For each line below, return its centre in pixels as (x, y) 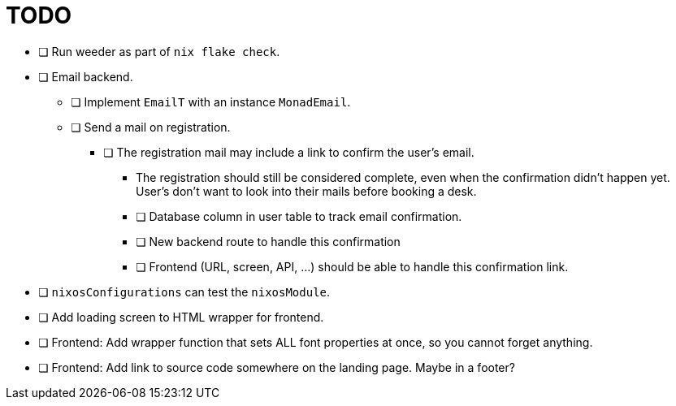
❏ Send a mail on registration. (151, 127)
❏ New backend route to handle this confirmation (268, 241)
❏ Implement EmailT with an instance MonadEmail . (211, 101)
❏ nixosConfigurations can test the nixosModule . (184, 292)
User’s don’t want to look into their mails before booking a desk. (306, 191)
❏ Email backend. (86, 76)
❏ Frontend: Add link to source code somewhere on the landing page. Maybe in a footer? (277, 367)
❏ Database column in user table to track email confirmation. (299, 216)
